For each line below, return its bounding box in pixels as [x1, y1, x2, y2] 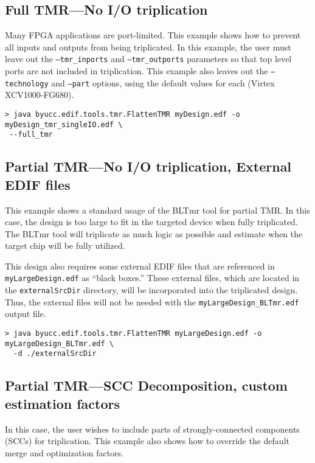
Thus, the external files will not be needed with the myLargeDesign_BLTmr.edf [5, 295, 299, 308]
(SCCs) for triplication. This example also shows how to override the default [5, 434, 289, 447]
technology [5, 79, 49, 88]
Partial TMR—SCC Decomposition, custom [5, 376, 288, 395]
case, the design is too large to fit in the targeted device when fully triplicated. [5, 215, 298, 228]
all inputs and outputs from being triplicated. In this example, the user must [5, 40, 291, 53]
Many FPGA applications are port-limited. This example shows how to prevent [5, 29, 301, 41]
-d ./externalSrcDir [13, 349, 97, 358]
